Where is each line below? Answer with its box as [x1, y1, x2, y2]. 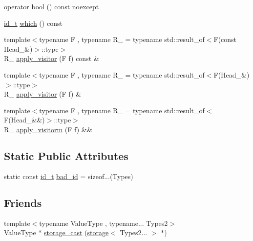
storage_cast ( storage [44, 227, 109, 238]
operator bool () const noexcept [4, 1, 99, 11]
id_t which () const [4, 18, 63, 28]
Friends [4, 195, 42, 210]
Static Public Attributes [4, 148, 128, 163]
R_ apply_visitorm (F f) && [4, 124, 92, 134]
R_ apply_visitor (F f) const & [4, 53, 99, 63]
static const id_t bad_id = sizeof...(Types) [4, 171, 133, 181]
